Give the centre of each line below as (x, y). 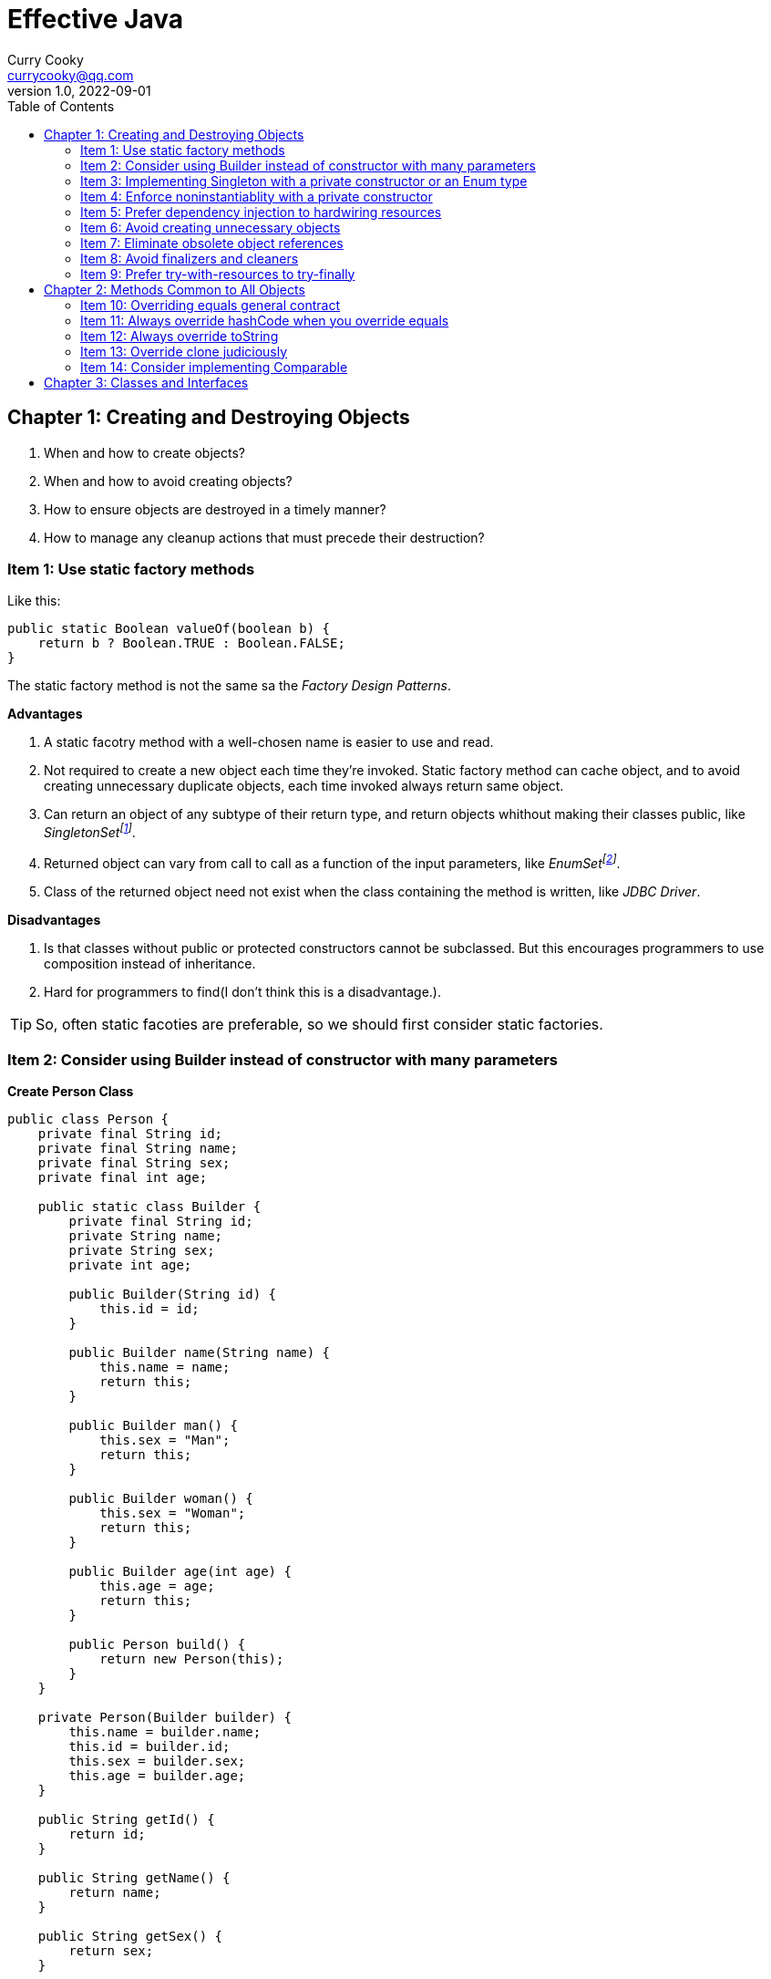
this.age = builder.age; (157, 1776)
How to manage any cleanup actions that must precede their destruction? (264, 537)
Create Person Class (71, 1092)
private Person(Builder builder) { (164, 1718)
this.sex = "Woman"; (173, 1513)
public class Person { (88, 1119)
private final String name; (138, 1149)
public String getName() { (134, 1878)
